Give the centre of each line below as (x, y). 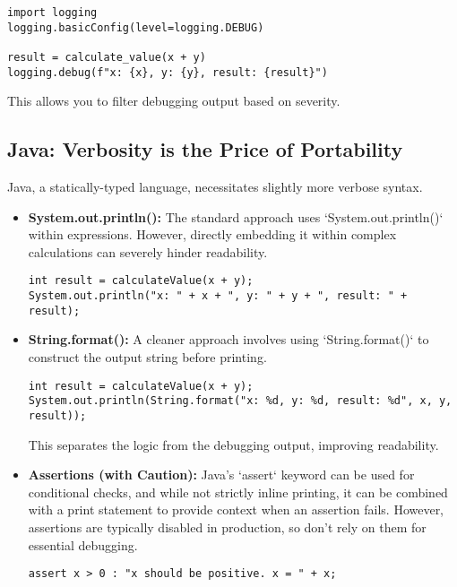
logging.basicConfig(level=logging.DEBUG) (136, 27)
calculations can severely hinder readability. (148, 251)
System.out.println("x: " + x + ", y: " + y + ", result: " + (218, 296)
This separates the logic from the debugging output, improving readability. (233, 444)
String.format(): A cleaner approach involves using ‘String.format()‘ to (228, 339)
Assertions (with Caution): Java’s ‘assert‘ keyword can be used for (221, 475)
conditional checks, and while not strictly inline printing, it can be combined (238, 492)
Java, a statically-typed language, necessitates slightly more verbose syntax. (215, 187)
